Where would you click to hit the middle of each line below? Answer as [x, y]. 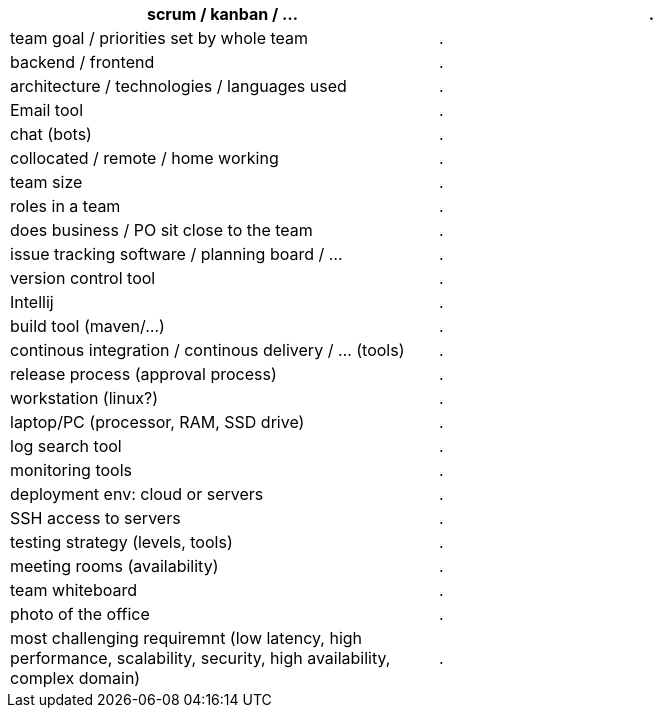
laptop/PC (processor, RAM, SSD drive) [157, 422]
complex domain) [75, 678]
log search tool [66, 446]
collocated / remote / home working [144, 158]
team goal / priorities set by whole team [159, 38]
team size [46, 182]
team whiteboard [73, 590]
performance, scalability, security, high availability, [200, 658]
